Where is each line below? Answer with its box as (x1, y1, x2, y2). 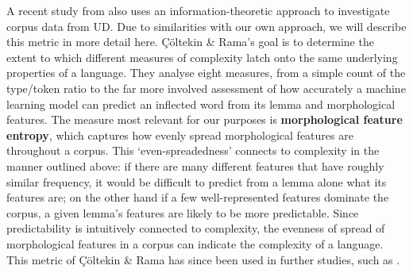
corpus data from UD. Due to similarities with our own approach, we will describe (6, 17, 407, 34)
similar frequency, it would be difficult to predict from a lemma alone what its (6, 173, 387, 190)
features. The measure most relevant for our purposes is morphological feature (6, 111, 403, 128)
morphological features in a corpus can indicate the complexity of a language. (6, 235, 384, 252)
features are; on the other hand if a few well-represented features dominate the (6, 189, 389, 206)
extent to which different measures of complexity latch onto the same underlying (6, 48, 398, 65)
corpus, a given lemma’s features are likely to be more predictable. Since (6, 204, 359, 221)
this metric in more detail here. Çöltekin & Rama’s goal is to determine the (6, 33, 374, 50)
